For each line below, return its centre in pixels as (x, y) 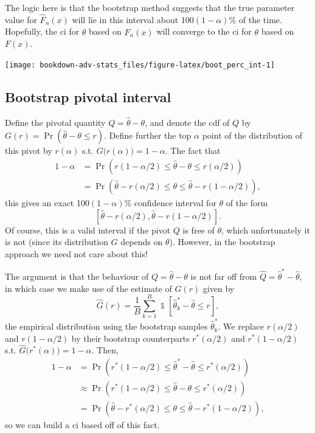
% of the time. (255, 19)
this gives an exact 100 (47, 202)
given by (219, 288)
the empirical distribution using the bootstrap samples (106, 326)
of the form (247, 202)
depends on (142, 242)
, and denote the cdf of (187, 122)
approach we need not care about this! (76, 253)
